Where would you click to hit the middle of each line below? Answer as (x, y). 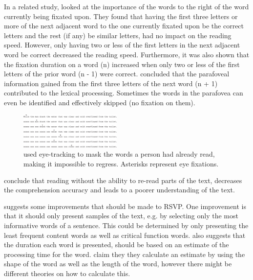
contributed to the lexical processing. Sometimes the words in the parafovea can (124, 93)
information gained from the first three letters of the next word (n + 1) (111, 83)
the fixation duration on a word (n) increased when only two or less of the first (122, 64)
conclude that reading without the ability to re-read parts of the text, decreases (123, 180)
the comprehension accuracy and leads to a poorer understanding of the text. (119, 190)
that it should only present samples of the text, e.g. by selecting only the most (121, 216)
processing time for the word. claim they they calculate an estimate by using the (125, 254)
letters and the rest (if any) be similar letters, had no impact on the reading (118, 35)
